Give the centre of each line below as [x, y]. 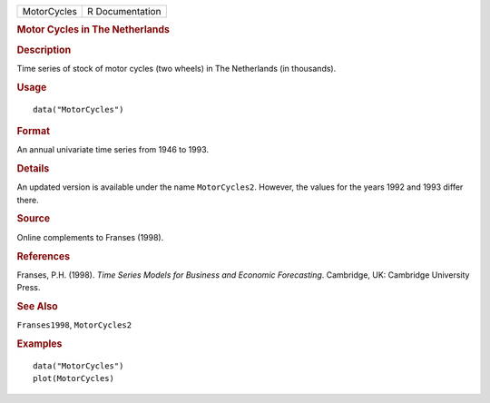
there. [28, 200]
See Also [37, 306]
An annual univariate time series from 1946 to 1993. [113, 150]
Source [34, 219]
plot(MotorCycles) [74, 378]
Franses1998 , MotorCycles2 [74, 325]
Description [44, 50]
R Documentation [124, 11]
